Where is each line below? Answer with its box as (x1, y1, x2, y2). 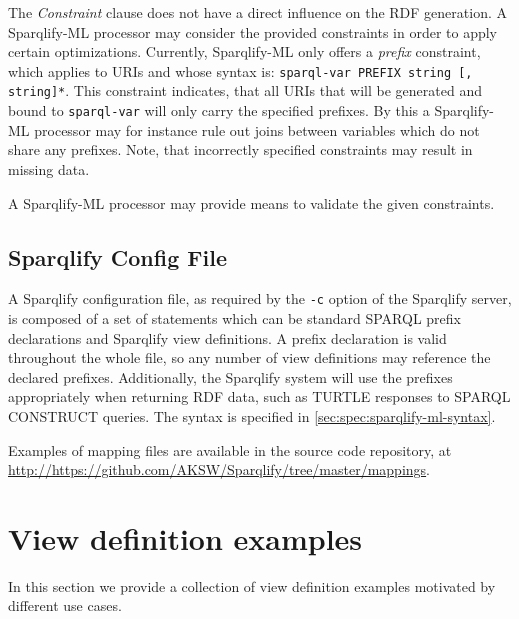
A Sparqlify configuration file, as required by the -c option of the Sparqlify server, (8, 288, 512, 309)
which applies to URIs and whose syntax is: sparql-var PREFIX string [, (8, 60, 473, 81)
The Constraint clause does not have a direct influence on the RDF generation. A (8, 2, 507, 22)
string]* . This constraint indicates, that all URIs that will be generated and (8, 80, 482, 101)
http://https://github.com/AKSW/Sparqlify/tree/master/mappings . (8, 459, 431, 480)
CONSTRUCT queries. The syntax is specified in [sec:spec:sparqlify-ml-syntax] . (8, 405, 496, 426)
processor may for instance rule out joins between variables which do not (34, 119, 480, 140)
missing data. (8, 158, 90, 179)
